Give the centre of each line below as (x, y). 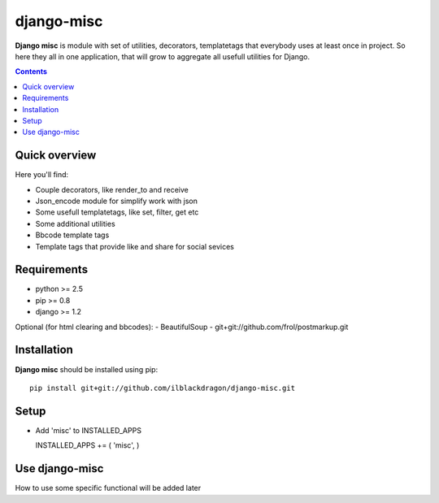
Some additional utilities (75, 223)
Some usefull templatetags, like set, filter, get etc (117, 212)
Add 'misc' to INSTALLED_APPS (89, 430)
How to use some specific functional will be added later (108, 488)
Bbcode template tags (72, 235)
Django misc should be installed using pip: (87, 369)
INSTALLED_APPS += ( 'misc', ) (87, 445)
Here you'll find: (42, 175)
